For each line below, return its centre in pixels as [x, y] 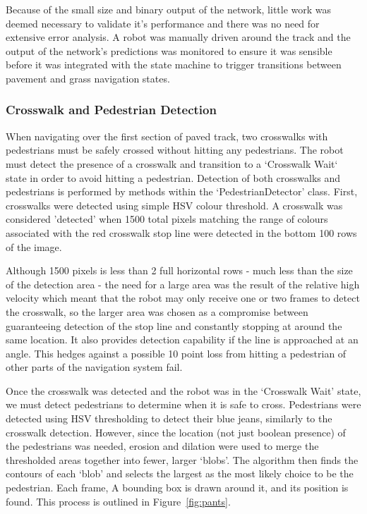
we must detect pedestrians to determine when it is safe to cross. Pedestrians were [183, 404]
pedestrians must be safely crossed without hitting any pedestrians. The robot [175, 150]
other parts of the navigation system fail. [94, 367]
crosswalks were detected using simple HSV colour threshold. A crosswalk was [174, 205]
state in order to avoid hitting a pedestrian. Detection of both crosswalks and [173, 177]
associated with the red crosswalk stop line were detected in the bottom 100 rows [181, 232]
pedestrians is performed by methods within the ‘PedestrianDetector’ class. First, [182, 191]
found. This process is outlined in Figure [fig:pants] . [118, 501]
